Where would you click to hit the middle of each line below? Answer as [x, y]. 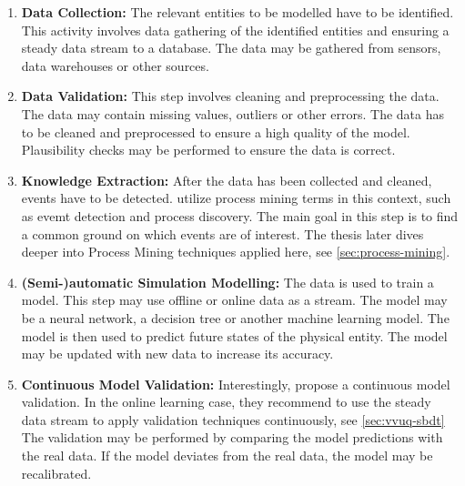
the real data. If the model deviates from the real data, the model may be [227, 456]
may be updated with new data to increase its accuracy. [177, 354]
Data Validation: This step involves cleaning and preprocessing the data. [230, 96]
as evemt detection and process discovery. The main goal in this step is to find [240, 215]
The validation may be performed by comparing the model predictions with [232, 437]
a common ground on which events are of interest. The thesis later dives [222, 233]
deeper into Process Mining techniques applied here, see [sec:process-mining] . [236, 252]
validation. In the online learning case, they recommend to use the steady [226, 402]
